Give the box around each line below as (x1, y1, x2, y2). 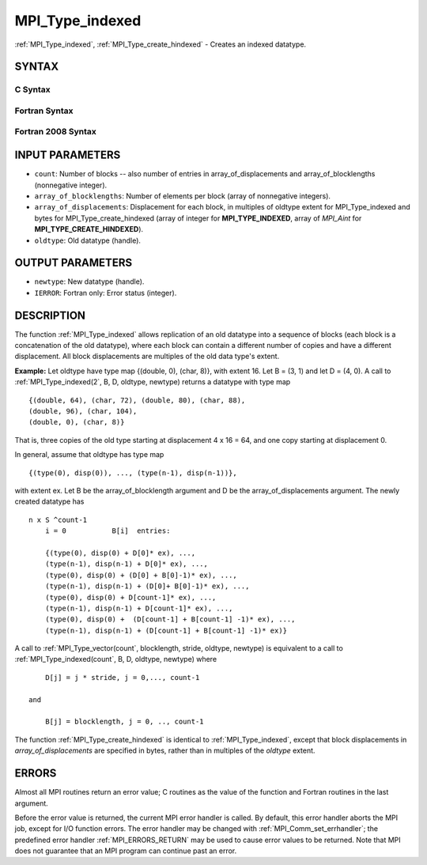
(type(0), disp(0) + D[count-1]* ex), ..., (44, 593, 217, 602)
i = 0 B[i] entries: (44, 527, 171, 535)
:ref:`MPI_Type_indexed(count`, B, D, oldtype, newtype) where (14, 655, 217, 664)
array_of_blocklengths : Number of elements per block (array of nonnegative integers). (34, 191, 331, 201)
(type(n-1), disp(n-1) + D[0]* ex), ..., (44, 560, 209, 568)
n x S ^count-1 (28, 515, 88, 524)
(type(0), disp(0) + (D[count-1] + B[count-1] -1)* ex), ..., (44, 615, 296, 624)
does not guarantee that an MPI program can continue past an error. (14, 846, 237, 856)
